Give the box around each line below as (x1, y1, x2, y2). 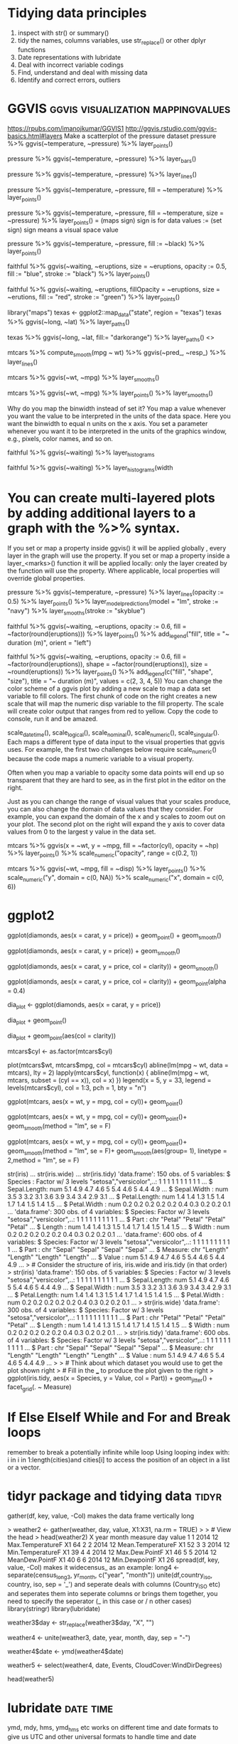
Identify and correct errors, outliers (17, 75, 121, 84)
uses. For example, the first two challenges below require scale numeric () (7, 745, 217, 755)
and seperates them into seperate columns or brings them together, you (7, 1589, 218, 1597)
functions (17, 45, 46, 54)
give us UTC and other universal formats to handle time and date (7, 1733, 197, 1741)
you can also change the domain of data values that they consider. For (7, 804, 214, 813)
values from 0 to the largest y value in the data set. (7, 827, 156, 836)
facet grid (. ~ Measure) (7, 1383, 72, 1393)
